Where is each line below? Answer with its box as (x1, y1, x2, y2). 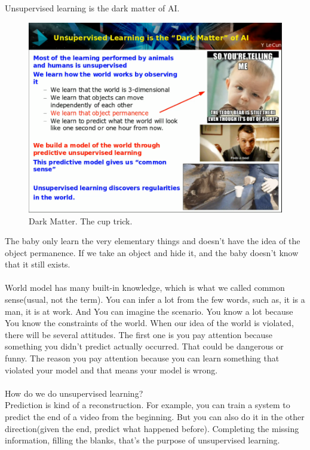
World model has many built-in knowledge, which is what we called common (5, 281, 285, 294)
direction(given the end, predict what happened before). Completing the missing (5, 422, 299, 434)
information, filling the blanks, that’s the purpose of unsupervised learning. (5, 434, 280, 446)
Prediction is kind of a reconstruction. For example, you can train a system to (5, 399, 290, 411)
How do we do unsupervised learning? (5, 387, 143, 399)
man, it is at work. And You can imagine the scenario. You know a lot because (5, 305, 293, 317)
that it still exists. (5, 258, 70, 270)
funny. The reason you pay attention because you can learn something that (5, 352, 280, 364)
